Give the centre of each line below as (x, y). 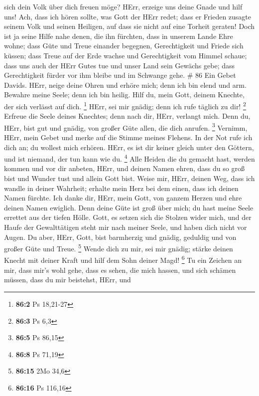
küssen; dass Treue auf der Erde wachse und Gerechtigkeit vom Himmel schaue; (126, 55)
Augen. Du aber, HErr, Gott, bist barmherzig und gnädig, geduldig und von (120, 237)
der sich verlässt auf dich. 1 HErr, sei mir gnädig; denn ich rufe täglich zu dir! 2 (125, 105)
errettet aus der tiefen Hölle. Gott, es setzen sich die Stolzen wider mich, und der (128, 217)
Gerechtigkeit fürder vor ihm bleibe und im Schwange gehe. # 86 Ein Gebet (120, 75)
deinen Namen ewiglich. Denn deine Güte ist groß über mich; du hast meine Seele (129, 207)
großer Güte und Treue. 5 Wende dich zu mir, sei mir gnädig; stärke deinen (119, 248)
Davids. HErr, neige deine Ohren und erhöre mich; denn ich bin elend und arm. (125, 85)
